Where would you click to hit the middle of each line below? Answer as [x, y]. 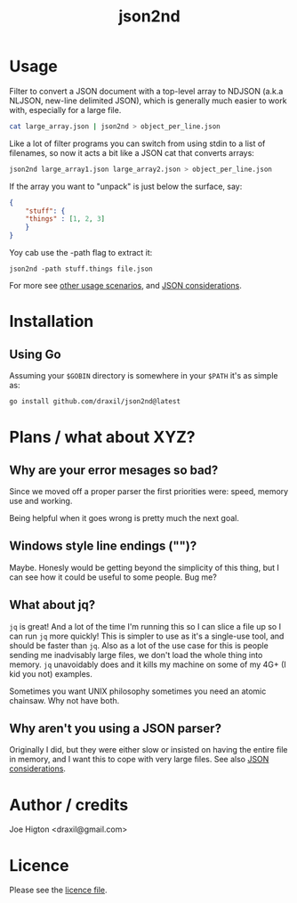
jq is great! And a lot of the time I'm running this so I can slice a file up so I [145, 626]
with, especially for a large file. [65, 110]
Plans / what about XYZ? [102, 437]
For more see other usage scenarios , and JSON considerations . [126, 286]
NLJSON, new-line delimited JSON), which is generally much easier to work [148, 101]
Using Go [35, 354]
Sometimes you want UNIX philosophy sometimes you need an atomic [138, 691]
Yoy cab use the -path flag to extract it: [81, 253]
